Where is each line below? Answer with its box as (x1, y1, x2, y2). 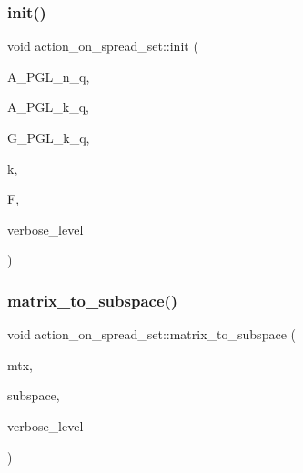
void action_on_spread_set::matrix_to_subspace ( (7, 325, 296, 344)
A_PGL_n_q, (7, 66, 90, 86)
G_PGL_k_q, (7, 128, 90, 146)
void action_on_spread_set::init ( (7, 36, 198, 55)
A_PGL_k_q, (7, 97, 89, 116)
